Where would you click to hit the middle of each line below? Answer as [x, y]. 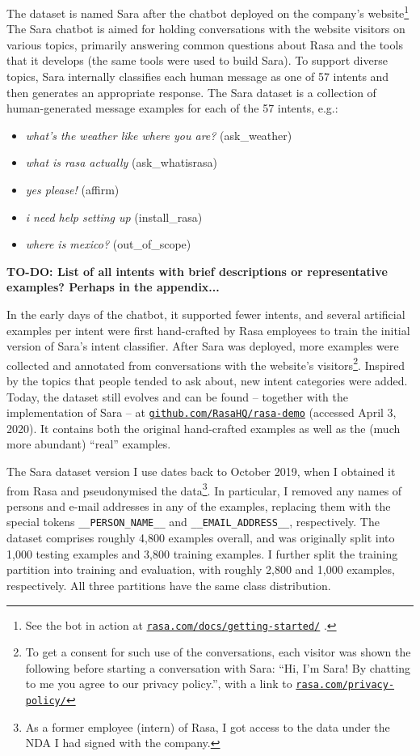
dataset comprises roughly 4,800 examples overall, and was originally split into [201, 538]
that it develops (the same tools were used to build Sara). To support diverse [197, 60]
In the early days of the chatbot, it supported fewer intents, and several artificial [206, 314]
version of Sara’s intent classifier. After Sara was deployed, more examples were [203, 346]
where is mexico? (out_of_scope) [108, 244]
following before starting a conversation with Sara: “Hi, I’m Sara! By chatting [218, 667]
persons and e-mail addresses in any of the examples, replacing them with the [199, 505]
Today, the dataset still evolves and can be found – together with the [177, 396]
